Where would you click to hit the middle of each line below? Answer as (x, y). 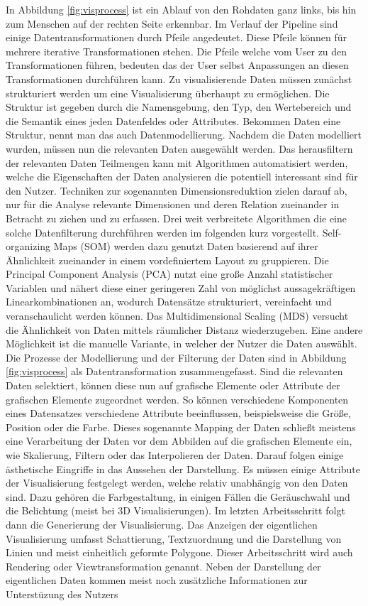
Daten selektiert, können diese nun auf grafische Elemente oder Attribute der (173, 385)
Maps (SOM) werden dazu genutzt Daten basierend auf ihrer (186, 246)
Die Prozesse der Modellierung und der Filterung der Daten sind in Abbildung (176, 357)
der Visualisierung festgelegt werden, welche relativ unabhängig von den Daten (177, 483)
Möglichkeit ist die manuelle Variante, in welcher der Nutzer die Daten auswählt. (182, 343)
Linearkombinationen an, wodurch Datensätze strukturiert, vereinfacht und (169, 302)
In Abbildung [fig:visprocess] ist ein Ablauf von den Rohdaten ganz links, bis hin (181, 9)
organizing (28, 246)
